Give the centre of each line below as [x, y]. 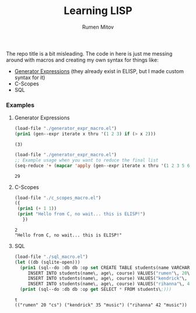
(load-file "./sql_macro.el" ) [51, 257]
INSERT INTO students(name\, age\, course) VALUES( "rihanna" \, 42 [110, 284]
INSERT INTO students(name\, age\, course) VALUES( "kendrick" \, [108, 278]
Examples [20, 105]
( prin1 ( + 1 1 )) [37, 209]
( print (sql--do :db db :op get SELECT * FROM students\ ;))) [96, 290]
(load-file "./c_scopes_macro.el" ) [58, 198]
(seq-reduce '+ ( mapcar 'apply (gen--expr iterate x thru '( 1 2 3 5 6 [102, 166]
